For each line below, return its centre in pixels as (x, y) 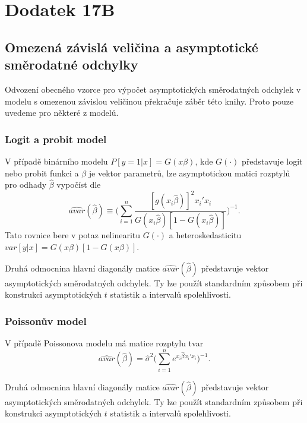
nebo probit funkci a (42, 173)
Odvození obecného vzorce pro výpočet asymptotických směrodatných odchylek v (153, 89)
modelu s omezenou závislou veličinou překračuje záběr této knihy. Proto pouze (149, 101)
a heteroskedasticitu (205, 235)
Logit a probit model (56, 139)
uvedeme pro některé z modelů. (62, 113)
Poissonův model (46, 321)
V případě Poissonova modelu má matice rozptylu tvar (104, 342)
